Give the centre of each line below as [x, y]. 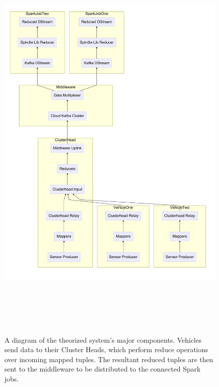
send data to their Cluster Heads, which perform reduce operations [107, 349]
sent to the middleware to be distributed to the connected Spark [103, 369]
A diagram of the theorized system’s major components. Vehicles [103, 339]
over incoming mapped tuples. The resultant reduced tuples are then [109, 359]
